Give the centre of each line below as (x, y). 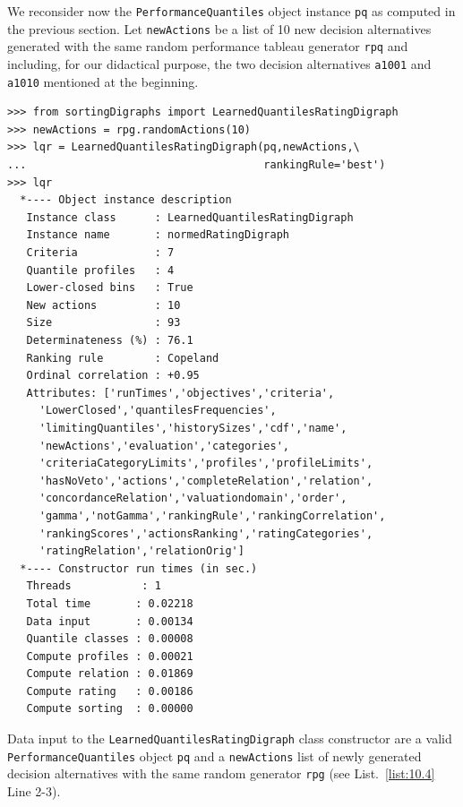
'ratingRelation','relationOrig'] (141, 551)
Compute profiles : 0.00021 (110, 656)
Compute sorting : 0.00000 (110, 709)
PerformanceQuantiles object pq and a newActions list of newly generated (214, 755)
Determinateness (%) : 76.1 (110, 340)
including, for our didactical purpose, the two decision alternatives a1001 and (219, 63)
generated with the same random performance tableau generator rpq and (208, 46)
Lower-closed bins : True (110, 288)
